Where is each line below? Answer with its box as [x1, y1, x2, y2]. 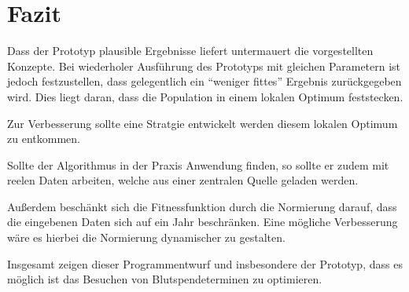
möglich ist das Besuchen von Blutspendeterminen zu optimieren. [7, 271, 322, 287]
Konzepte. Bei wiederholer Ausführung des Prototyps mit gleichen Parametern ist [7, 57, 401, 74]
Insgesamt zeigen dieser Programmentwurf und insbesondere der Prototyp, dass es [7, 255, 403, 272]
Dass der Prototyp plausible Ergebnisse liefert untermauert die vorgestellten [7, 42, 374, 59]
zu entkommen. [7, 130, 80, 147]
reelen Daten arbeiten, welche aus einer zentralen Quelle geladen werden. [7, 172, 359, 188]
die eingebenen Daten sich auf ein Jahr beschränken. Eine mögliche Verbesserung [7, 214, 398, 230]
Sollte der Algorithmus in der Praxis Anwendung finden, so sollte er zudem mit [7, 156, 389, 173]
